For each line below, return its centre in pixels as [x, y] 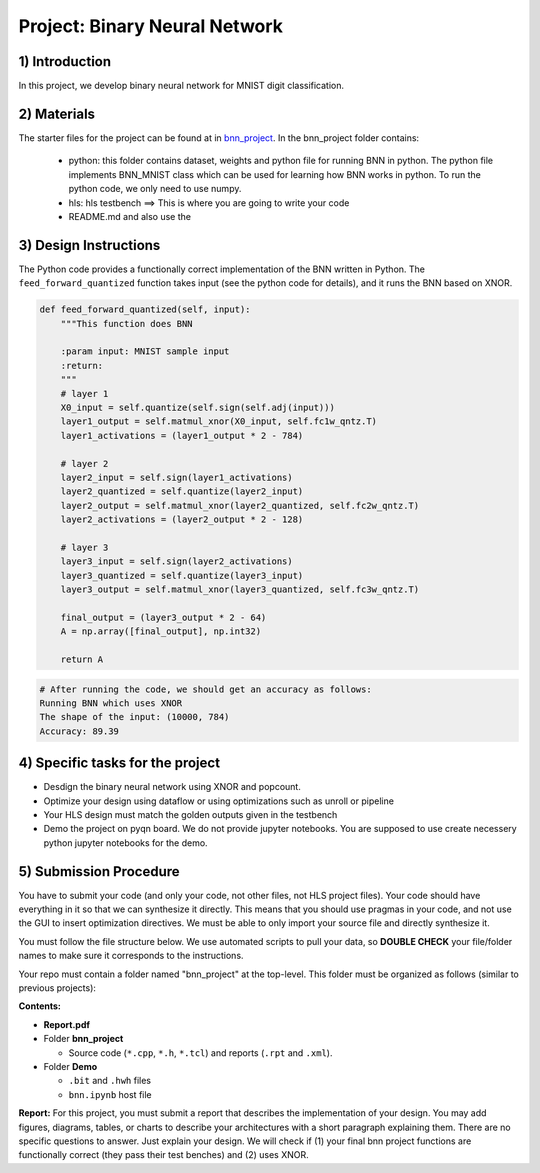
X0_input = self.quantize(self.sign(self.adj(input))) [197, 407]
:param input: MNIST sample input [145, 351]
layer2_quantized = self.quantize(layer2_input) [182, 491]
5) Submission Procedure [99, 871]
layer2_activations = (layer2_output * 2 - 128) [182, 519]
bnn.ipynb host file [110, 1094]
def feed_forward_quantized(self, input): [145, 309]
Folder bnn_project [83, 1039]
